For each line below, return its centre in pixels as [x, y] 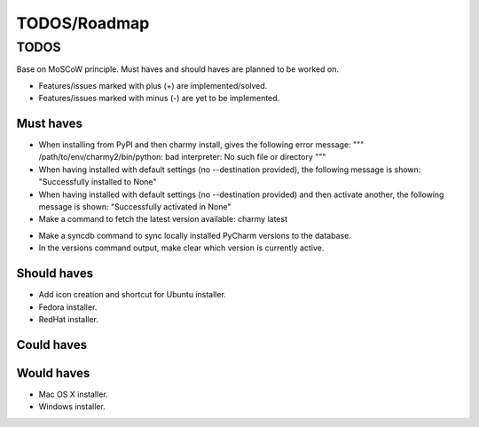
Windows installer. [72, 407]
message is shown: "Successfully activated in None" [135, 207]
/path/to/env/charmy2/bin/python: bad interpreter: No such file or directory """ [182, 157]
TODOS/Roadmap [83, 23]
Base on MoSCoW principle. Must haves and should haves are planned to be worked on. [177, 69]
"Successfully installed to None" [98, 182]
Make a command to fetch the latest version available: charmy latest [163, 219]
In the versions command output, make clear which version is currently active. [181, 248]
